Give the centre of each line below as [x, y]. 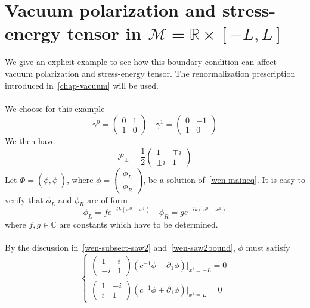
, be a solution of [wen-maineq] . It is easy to [224, 180]
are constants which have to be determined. [139, 224]
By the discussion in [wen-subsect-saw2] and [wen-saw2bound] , [120, 247]
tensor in [104, 33]
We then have [30, 141]
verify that [24, 199]
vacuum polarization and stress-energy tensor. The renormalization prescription [150, 73]
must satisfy [268, 247]
